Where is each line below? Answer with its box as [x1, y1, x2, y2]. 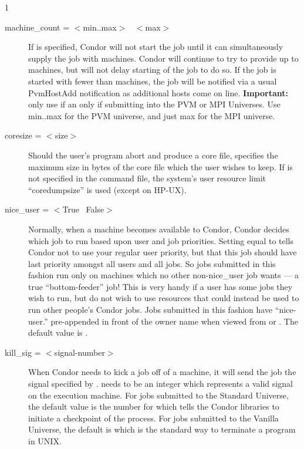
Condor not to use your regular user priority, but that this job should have [28, 246, 297, 258]
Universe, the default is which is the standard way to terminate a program [28, 423, 296, 436]
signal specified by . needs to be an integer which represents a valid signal [28, 377, 293, 390]
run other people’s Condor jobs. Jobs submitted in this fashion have [28, 303, 273, 316]
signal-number [54, 346, 105, 358]
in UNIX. [28, 435, 62, 447]
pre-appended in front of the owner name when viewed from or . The [50, 315, 298, 327]
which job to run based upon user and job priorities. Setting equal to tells [28, 234, 294, 247]
